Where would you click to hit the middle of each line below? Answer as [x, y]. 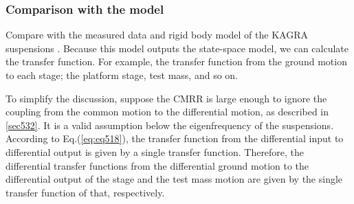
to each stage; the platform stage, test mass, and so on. [122, 75]
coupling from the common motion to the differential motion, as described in [167, 112]
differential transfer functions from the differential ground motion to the [157, 165]
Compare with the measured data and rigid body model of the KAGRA [157, 35]
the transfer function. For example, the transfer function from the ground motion [176, 61]
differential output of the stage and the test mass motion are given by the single [174, 179]
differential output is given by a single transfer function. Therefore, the [155, 151]
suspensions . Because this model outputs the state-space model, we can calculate [177, 48]
